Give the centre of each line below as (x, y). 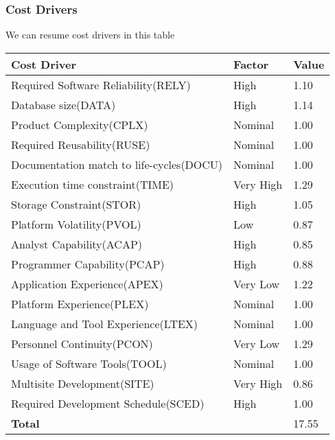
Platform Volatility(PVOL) (76, 224)
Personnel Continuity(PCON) (82, 343)
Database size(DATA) (63, 104)
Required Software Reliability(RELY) (101, 84)
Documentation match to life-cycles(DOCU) (117, 164)
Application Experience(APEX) (87, 283)
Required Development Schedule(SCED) (108, 403)
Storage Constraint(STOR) (76, 204)
